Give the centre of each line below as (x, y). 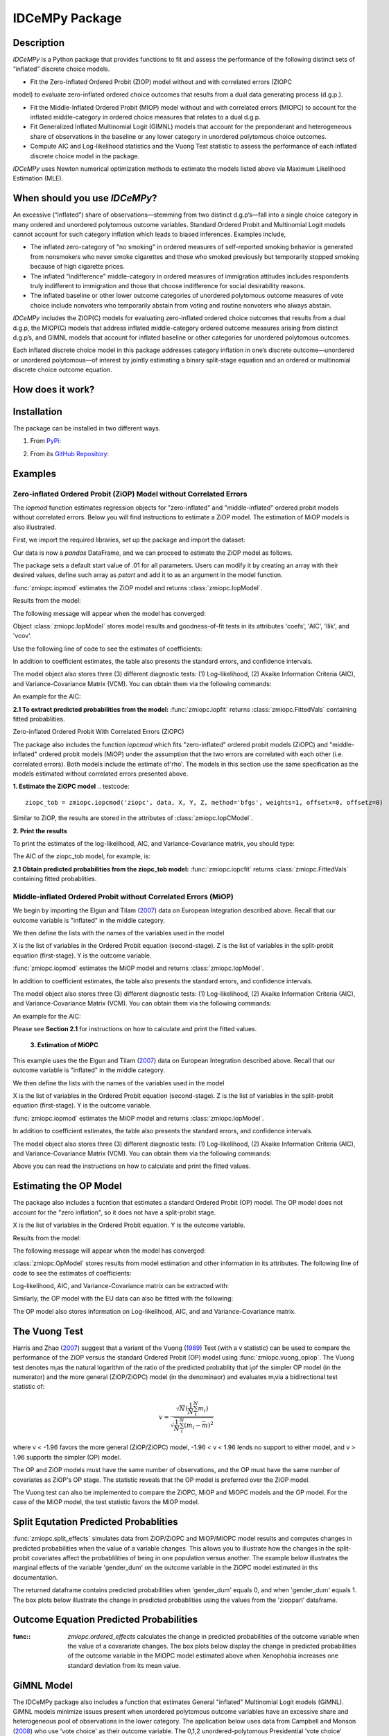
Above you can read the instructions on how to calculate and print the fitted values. (132, 1166)
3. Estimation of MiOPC (64, 1044)
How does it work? (54, 389)
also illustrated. (35, 527)
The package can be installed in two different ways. (87, 428)
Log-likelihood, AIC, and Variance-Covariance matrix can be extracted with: (121, 1286)
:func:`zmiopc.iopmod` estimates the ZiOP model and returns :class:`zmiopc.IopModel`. (138, 587)
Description (39, 43)
